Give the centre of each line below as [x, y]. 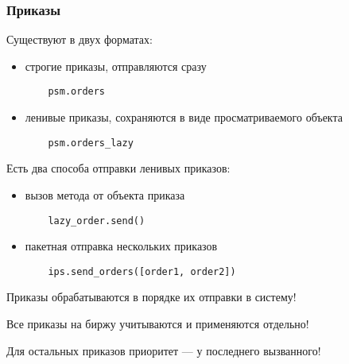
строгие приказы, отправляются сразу [116, 66]
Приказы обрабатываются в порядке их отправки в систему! [151, 297]
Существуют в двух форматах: [79, 39]
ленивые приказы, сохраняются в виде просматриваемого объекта [184, 117]
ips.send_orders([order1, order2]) [142, 271]
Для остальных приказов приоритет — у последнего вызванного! [164, 350]
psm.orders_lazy [91, 143]
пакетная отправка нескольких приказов [121, 246]
